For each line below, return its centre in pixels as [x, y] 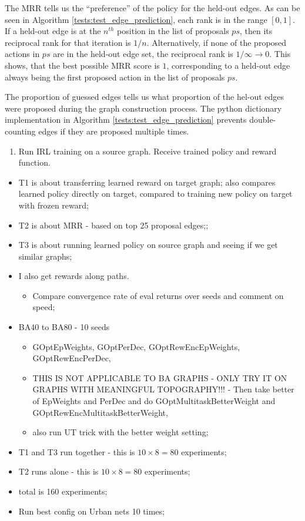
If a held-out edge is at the [53, 31]
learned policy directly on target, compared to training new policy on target [155, 194]
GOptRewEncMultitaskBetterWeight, [100, 412]
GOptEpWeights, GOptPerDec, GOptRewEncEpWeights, [136, 346]
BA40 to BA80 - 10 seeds [64, 327]
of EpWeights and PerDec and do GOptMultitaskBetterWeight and [154, 401]
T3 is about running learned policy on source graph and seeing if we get [148, 245]
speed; [44, 307]
